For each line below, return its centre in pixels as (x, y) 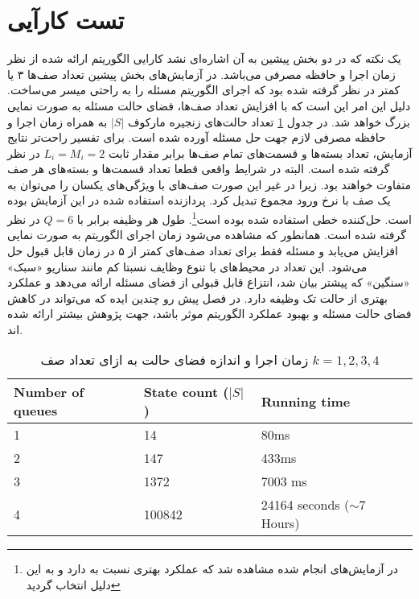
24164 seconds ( (305, 505)
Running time (306, 401)
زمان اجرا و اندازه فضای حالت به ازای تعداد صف (175, 360)
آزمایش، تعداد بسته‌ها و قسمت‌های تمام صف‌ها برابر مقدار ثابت (260, 153)
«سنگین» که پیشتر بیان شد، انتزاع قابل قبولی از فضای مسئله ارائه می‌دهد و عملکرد (209, 282)
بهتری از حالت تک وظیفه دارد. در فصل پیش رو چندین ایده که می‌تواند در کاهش (197, 297)
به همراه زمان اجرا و (58, 121)
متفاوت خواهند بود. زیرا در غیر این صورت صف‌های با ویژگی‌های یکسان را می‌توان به (209, 184)
